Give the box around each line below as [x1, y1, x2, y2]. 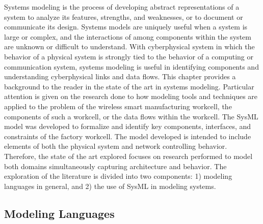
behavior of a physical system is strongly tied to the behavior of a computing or [4, 51, 253, 61]
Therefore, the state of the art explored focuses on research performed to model [4, 150, 253, 161]
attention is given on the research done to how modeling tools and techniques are [4, 91, 258, 102]
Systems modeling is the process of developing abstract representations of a [4, 2, 240, 12]
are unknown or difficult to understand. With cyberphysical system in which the [4, 41, 255, 52]
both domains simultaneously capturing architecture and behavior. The [4, 161, 227, 171]
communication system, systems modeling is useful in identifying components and [4, 61, 259, 72]
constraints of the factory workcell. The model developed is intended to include [4, 131, 251, 141]
